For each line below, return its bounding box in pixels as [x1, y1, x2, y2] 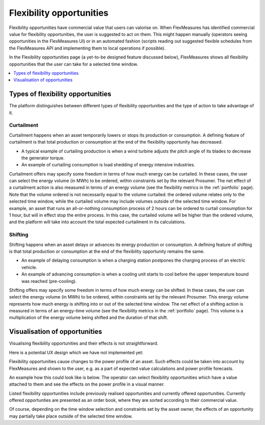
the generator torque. [21, 155, 65, 161]
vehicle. [21, 264, 38, 270]
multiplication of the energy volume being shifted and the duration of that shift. [9, 315, 168, 321]
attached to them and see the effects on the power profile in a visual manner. [9, 381, 165, 387]
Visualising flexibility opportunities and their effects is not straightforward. [9, 340, 159, 346]
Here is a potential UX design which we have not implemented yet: [9, 349, 143, 355]
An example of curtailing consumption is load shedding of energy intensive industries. [21, 162, 195, 168]
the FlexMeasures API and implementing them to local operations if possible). [9, 45, 166, 51]
